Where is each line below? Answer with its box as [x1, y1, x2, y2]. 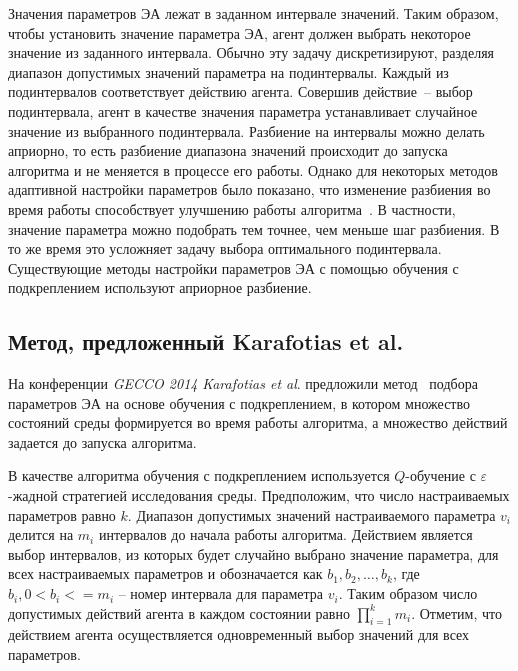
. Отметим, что [411, 602, 502, 623]
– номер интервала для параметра [118, 583, 323, 604]
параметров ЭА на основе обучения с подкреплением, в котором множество [8, 392, 471, 413]
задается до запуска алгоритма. [8, 431, 197, 452]
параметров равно [8, 504, 116, 525]
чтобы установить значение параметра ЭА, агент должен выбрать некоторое [8, 22, 471, 43]
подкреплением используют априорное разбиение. [8, 277, 312, 298]
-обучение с [405, 465, 476, 486]
